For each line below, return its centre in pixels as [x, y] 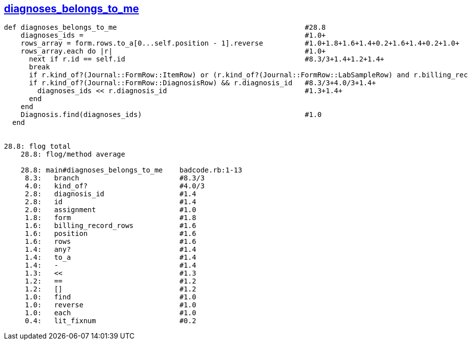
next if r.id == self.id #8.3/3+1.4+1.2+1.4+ [207, 59]
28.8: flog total [37, 146]
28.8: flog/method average [73, 154]
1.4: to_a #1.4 [111, 258]
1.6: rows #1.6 [111, 242]
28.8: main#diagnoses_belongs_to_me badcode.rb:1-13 [131, 170]
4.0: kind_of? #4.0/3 [115, 186]
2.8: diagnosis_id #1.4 [111, 194]
